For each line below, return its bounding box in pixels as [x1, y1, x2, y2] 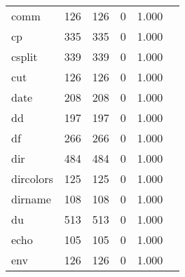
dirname [11, 191, 51, 207]
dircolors [11, 170, 53, 187]
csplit [11, 48, 38, 65]
